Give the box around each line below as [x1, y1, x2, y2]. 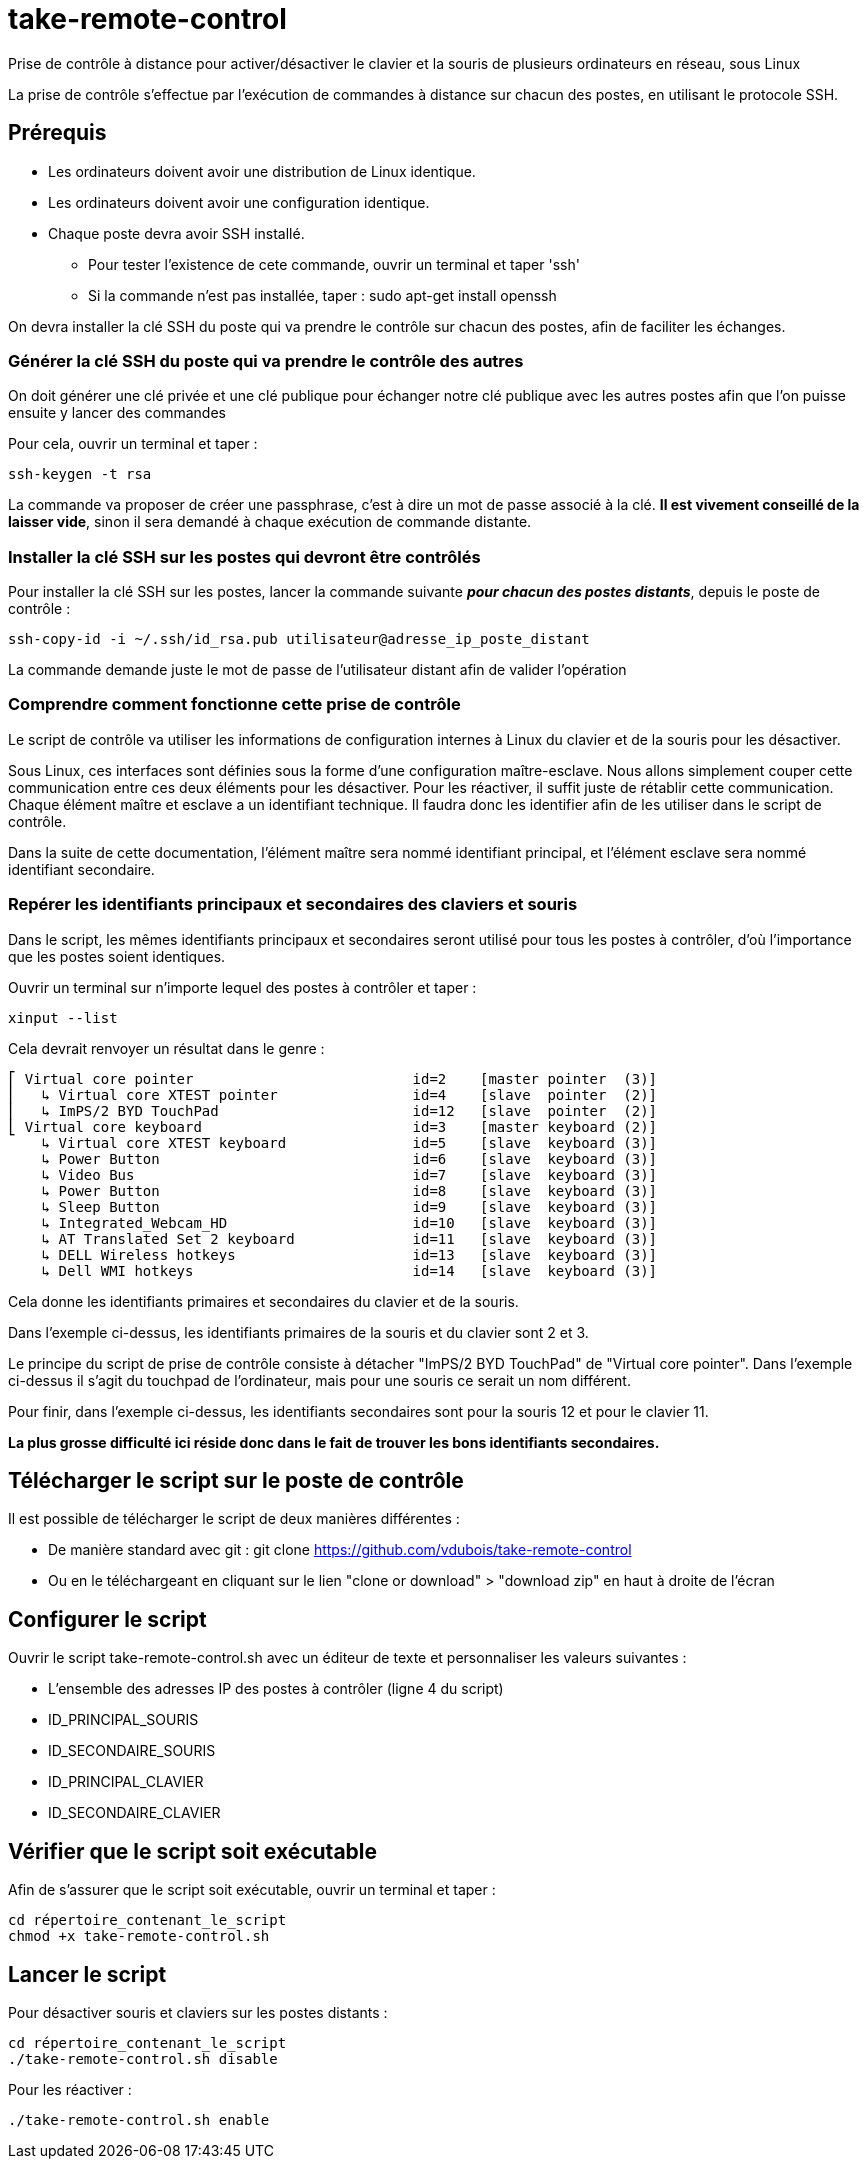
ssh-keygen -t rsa [8, 466, 152, 483]
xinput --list [8, 1009, 118, 1026]
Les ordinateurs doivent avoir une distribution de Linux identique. [48, 162, 476, 180]
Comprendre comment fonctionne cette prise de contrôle [8, 694, 461, 715]
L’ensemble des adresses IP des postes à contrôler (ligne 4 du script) [48, 1680, 504, 1698]
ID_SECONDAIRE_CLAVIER [48, 1804, 221, 1822]
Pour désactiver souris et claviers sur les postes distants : [8, 2003, 388, 2021]
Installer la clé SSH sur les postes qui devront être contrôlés [8, 546, 481, 567]
